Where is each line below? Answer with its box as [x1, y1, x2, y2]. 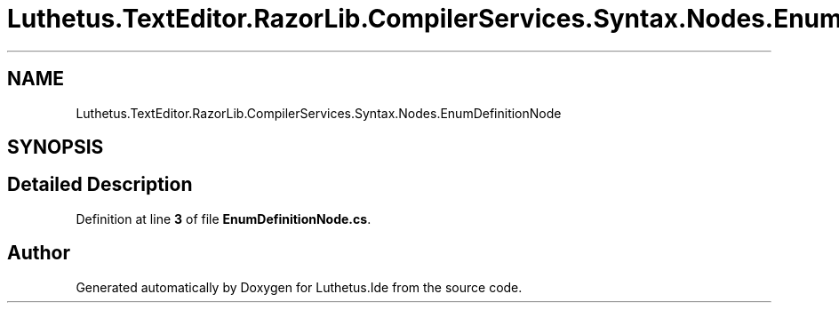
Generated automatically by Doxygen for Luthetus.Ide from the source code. [76, 279, 523, 295]
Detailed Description [7, 173, 193, 196]
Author [7, 242, 70, 265]
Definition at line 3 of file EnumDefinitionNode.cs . [76, 211, 372, 227]
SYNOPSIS [7, 136, 104, 159]
